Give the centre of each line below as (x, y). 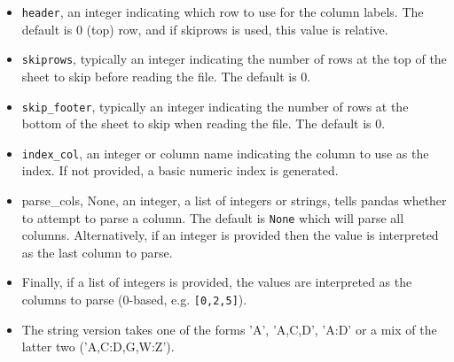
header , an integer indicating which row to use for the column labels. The (223, 12)
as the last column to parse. (97, 252)
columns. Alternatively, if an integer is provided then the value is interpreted (230, 235)
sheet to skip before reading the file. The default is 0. (166, 76)
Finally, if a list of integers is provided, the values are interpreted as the (217, 282)
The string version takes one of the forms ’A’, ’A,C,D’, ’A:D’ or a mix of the (229, 329)
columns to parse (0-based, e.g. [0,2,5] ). (134, 300)
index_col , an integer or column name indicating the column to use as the (225, 153)
